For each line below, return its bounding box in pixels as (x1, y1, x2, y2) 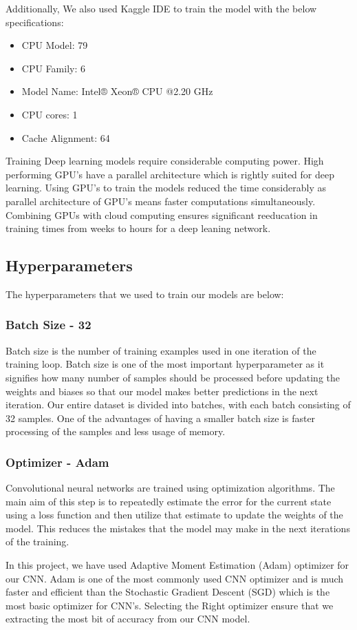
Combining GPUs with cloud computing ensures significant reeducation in (6, 207, 318, 222)
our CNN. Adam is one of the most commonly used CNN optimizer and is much (6, 571, 344, 585)
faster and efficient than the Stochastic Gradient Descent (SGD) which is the (6, 585, 330, 599)
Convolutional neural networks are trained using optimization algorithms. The (6, 481, 335, 495)
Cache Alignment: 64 (21, 130, 110, 145)
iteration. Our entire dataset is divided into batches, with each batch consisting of (6, 397, 351, 412)
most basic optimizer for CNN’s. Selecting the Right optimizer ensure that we (6, 598, 334, 612)
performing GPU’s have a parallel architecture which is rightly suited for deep (6, 167, 334, 181)
